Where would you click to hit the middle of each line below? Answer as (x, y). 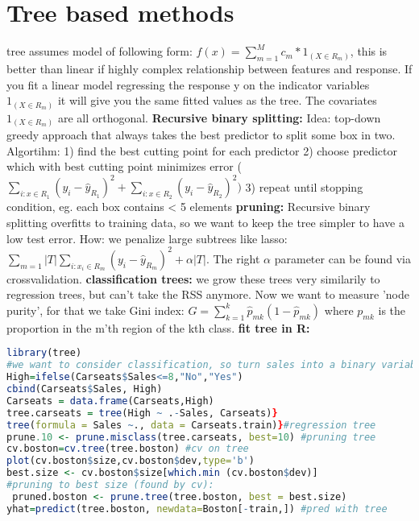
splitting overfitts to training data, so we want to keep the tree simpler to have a (205, 223)
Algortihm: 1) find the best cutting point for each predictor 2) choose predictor (202, 150)
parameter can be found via (342, 258)
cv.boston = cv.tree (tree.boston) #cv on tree (128, 449)
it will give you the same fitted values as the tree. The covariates (217, 100)
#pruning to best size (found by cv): (110, 485)
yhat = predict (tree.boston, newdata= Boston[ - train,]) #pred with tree (197, 509)
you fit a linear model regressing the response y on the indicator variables (188, 84)
